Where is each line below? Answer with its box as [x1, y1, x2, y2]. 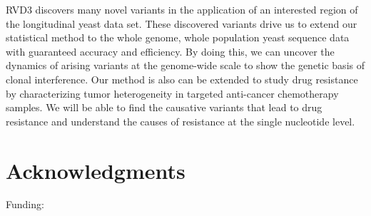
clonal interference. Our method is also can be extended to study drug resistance [6, 71, 358, 86]
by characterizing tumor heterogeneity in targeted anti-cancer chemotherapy [6, 86, 339, 101]
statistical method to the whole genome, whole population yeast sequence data [6, 30, 350, 45]
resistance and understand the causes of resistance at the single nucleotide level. [6, 113, 355, 128]
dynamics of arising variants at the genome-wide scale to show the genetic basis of [6, 58, 365, 73]
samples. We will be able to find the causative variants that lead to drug [6, 100, 322, 115]
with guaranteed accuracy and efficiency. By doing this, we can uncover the [6, 43, 335, 58]
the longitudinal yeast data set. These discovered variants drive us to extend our [6, 16, 357, 31]
